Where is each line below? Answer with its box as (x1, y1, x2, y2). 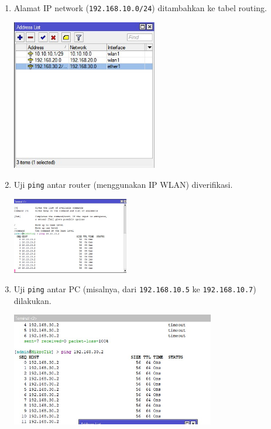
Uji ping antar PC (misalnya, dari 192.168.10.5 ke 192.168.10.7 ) (13, 283, 256, 295)
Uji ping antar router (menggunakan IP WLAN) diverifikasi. (13, 178, 233, 190)
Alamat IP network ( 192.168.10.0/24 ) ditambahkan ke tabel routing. (13, 2, 267, 13)
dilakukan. (13, 294, 52, 306)
